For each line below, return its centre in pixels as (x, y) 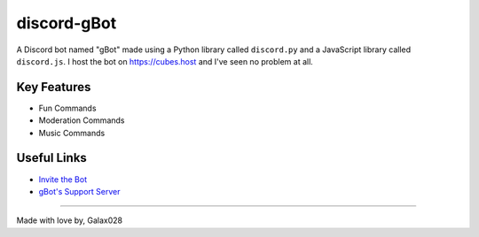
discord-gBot (67, 23)
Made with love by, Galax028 (70, 220)
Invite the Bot (63, 179)
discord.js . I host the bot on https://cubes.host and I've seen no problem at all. (165, 61)
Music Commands (72, 133)
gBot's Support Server (79, 191)
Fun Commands (67, 108)
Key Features (54, 87)
